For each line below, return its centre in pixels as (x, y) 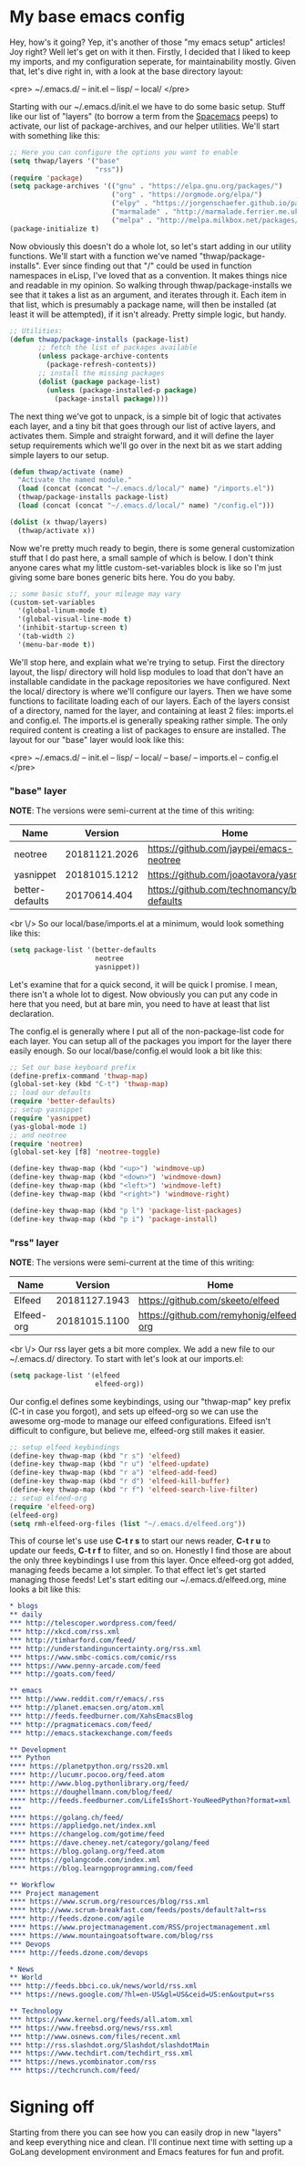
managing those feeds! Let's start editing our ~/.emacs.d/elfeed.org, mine (148, 1580)
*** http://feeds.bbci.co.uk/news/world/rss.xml (103, 1986)
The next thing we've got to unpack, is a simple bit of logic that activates (146, 416)
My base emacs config (97, 17)
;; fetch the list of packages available (117, 348)
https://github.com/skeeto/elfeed (209, 1300)
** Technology (36, 2011)
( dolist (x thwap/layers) (58, 522)
